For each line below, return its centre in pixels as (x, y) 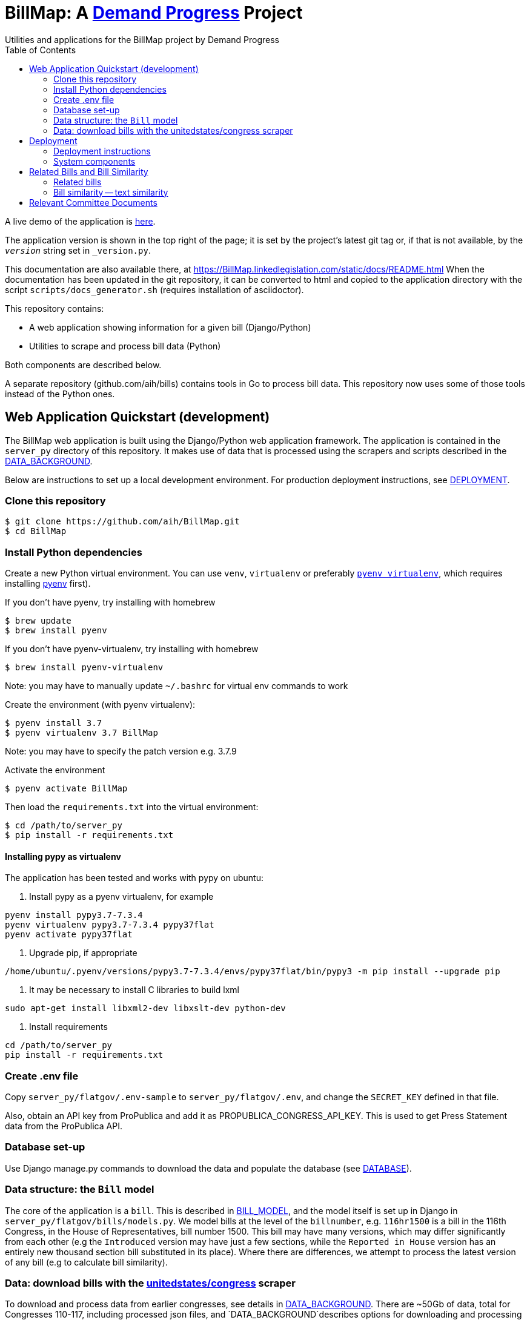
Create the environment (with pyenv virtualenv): (100, 705)
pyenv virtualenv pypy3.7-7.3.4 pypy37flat (110, 925)
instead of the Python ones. (60, 394)
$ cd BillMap (36, 531)
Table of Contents (41, 50)
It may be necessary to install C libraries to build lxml (134, 990)
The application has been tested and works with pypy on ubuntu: (134, 878)
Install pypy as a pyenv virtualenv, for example (121, 897)
